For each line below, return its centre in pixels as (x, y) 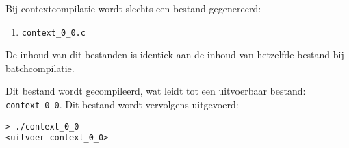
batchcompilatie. (40, 67)
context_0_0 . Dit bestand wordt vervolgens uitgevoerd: (122, 104)
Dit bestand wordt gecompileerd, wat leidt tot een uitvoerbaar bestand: (156, 91)
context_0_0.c (53, 33)
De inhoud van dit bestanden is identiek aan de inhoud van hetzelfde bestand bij (175, 54)
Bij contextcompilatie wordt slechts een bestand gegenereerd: (133, 8)
